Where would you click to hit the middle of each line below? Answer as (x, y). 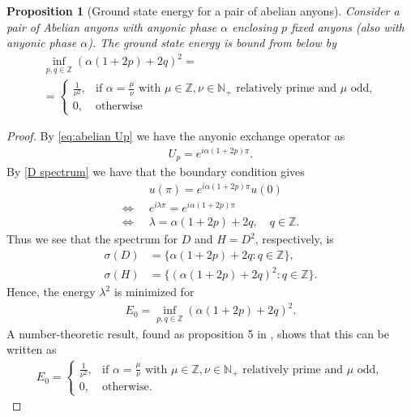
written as (32, 349)
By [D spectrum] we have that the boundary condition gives (156, 172)
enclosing (255, 26)
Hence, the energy (51, 292)
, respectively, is (294, 239)
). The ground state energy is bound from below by (212, 43)
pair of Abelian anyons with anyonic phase (112, 26)
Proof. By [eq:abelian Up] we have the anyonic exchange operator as (176, 136)
